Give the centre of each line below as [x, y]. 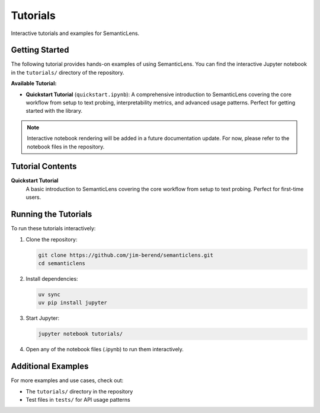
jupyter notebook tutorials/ [81, 334]
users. [33, 197]
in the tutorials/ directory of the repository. [68, 72]
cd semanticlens [62, 263]
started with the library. [54, 111]
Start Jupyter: [43, 318]
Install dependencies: [52, 278]
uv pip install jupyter [73, 303]
